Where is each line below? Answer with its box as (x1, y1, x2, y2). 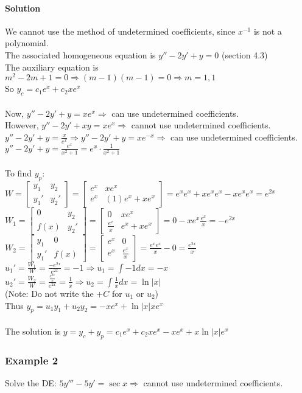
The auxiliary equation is (5, 60, 99, 73)
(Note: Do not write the (5, 287, 94, 299)
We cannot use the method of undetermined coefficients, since (5, 24, 236, 37)
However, (5, 119, 39, 131)
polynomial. (5, 37, 49, 49)
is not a (253, 24, 282, 37)
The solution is (5, 324, 61, 337)
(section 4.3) (221, 48, 268, 61)
